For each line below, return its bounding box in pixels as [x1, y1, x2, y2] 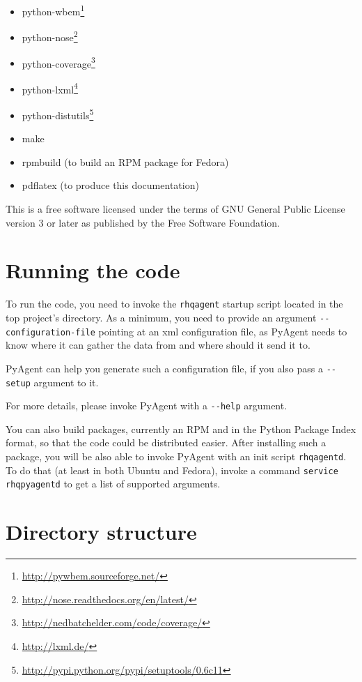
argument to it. [33, 374, 99, 389]
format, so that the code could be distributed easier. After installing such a [6, 435, 326, 450]
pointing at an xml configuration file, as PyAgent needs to [98, 324, 347, 338]
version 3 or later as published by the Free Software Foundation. [6, 215, 281, 229]
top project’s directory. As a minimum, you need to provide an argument [6, 310, 317, 324]
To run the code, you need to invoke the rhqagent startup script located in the [6, 296, 343, 311]
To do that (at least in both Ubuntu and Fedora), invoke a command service [6, 462, 338, 477]
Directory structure [6, 517, 197, 546]
